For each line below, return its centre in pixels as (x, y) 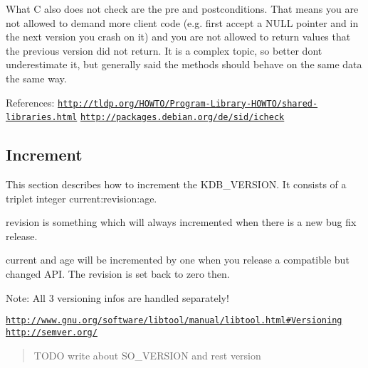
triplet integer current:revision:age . (82, 198)
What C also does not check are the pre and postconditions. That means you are (182, 9)
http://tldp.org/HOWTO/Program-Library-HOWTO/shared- (188, 103)
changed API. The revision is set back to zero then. (118, 274)
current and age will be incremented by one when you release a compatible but (178, 260)
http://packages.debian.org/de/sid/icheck (182, 118)
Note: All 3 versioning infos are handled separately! (117, 297)
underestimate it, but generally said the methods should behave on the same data (184, 64)
